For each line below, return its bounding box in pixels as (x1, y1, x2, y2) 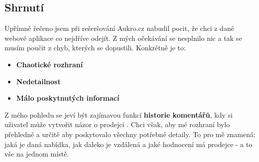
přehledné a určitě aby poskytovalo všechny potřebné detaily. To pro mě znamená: (4, 129, 256, 139)
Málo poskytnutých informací (16, 93, 120, 103)
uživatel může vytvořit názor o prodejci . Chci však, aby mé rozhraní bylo (4, 119, 230, 130)
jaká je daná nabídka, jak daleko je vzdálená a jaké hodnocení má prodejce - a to (4, 139, 253, 149)
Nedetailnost (16, 76, 61, 86)
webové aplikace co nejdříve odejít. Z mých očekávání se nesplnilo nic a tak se (4, 32, 242, 43)
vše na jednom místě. (4, 149, 69, 159)
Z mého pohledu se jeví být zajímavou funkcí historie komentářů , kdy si (4, 109, 233, 120)
